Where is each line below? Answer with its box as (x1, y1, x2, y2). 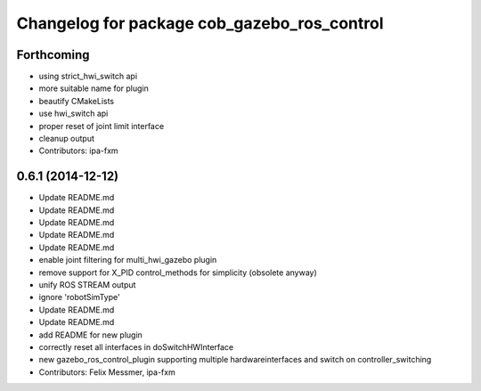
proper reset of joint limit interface (38, 120, 165, 131)
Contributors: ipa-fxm (38, 145, 119, 156)
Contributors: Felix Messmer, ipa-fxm (38, 366, 175, 378)
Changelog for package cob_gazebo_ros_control (16, 13, 384, 33)
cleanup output (38, 134, 95, 144)
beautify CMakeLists (38, 95, 115, 106)
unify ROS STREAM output (38, 280, 136, 290)
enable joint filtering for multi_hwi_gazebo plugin (38, 255, 217, 265)
